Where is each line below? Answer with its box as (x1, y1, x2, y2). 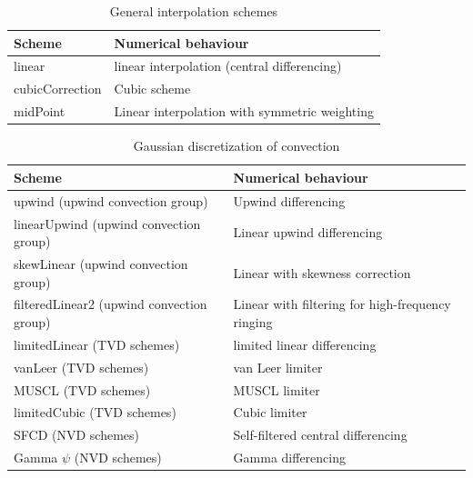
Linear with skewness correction (233, 263, 411, 282)
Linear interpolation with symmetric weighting (114, 102, 374, 121)
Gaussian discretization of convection (133, 136, 340, 155)
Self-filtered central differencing (233, 425, 408, 444)
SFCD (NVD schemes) (14, 425, 139, 444)
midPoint (14, 102, 65, 121)
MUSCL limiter (233, 380, 320, 399)
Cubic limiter (233, 403, 307, 422)
